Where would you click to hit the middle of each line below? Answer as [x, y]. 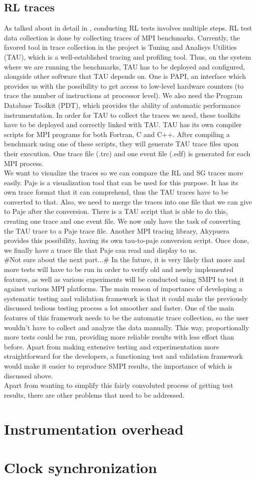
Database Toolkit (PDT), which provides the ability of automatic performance [122, 105]
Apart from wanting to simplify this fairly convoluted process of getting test [119, 385]
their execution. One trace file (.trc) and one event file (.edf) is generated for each [127, 153]
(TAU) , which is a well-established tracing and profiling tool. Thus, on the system [128, 56]
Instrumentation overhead [94, 429]
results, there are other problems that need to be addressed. [94, 394]
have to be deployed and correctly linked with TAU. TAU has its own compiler [123, 124]
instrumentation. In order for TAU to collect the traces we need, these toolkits [122, 115]
